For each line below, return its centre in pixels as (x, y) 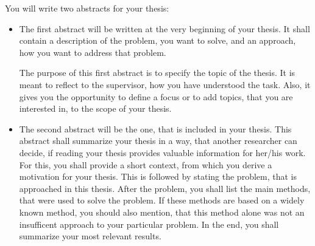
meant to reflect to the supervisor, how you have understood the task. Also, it (165, 84)
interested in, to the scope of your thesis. (95, 108)
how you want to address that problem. (93, 52)
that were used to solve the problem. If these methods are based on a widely (162, 200)
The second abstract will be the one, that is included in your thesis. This (155, 128)
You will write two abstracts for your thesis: (87, 8)
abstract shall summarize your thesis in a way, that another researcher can (158, 141)
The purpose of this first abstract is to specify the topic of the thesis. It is (157, 73)
